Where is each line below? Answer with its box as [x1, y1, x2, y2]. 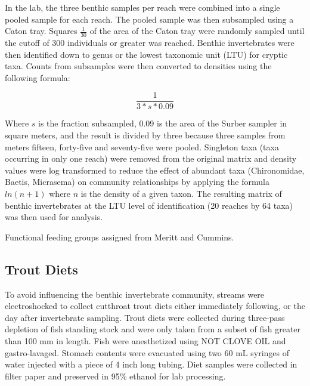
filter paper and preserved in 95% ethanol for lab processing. [5, 369, 226, 382]
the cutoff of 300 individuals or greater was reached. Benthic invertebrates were [5, 36, 294, 49]
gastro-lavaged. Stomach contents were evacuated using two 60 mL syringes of [5, 346, 290, 359]
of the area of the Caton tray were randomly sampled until [89, 24, 305, 37]
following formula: [5, 71, 70, 84]
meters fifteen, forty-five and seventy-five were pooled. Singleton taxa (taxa [5, 140, 279, 153]
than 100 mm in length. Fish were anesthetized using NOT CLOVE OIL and [5, 334, 286, 347]
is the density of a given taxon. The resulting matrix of [80, 187, 282, 200]
